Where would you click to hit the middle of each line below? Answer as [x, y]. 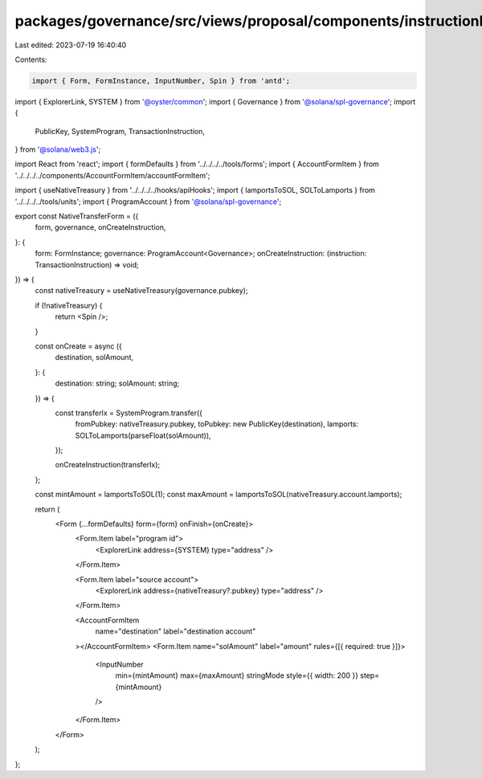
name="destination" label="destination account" [176, 631]
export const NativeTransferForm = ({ [77, 216]
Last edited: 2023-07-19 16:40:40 [71, 45]
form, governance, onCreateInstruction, [100, 227]
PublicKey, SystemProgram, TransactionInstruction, [120, 131]
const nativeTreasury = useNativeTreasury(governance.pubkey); [141, 291]
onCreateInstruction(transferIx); [108, 465]
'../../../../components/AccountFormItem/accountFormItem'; [112, 175]
